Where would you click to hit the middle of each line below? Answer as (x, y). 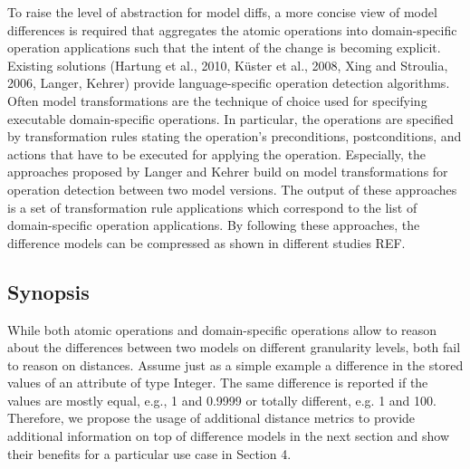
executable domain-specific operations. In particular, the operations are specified (230, 118)
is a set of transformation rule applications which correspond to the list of (212, 207)
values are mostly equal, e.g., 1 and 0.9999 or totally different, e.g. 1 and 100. (222, 400)
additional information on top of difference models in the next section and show (228, 436)
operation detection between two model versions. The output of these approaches (232, 189)
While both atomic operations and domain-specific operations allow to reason (222, 329)
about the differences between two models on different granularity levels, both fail (234, 347)
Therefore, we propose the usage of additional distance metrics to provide (211, 418)
